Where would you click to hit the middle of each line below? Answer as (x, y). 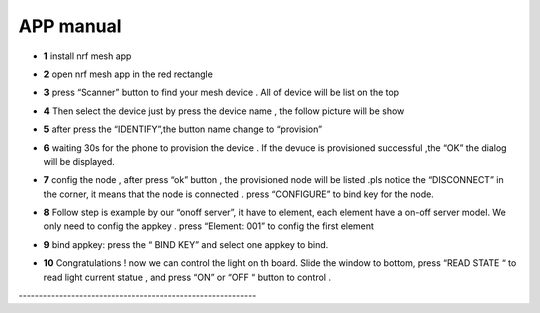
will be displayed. (79, 161)
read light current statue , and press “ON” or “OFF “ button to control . (187, 277)
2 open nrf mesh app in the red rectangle (128, 74)
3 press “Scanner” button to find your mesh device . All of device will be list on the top (221, 92)
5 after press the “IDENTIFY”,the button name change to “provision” (183, 129)
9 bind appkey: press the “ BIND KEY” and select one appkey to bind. (186, 244)
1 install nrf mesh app (87, 56)
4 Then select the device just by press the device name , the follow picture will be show (224, 111)
